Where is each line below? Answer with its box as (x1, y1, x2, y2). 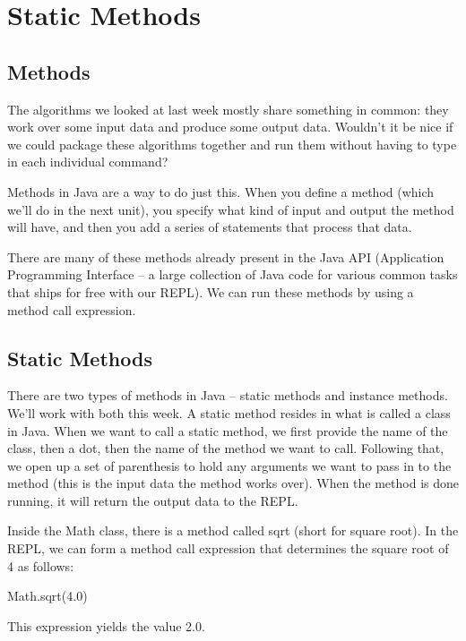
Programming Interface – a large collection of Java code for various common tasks (7, 265, 458, 284)
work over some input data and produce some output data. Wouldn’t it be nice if (7, 117, 453, 136)
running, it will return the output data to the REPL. (7, 491, 298, 509)
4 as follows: (7, 556, 74, 575)
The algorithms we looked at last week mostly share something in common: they (7, 99, 449, 118)
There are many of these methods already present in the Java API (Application (7, 247, 444, 266)
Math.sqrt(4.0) (7, 586, 88, 605)
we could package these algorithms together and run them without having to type (7, 134, 457, 153)
